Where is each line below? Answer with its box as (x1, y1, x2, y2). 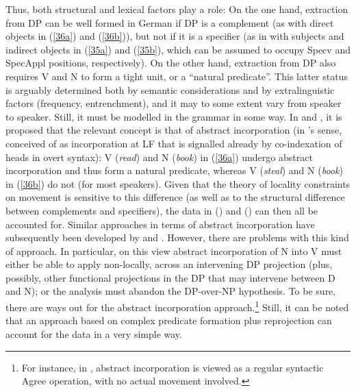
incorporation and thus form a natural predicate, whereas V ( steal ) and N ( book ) (5, 163, 343, 177)
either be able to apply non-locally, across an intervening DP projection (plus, (5, 257, 333, 271)
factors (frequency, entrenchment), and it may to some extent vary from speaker (5, 96, 342, 110)
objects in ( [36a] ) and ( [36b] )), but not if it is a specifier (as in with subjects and (5, 29, 344, 43)
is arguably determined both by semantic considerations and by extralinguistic (5, 82, 335, 97)
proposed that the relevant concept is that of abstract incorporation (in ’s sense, (5, 123, 342, 137)
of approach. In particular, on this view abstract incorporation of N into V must (5, 243, 342, 258)
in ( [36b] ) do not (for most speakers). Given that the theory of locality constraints (5, 176, 351, 191)
